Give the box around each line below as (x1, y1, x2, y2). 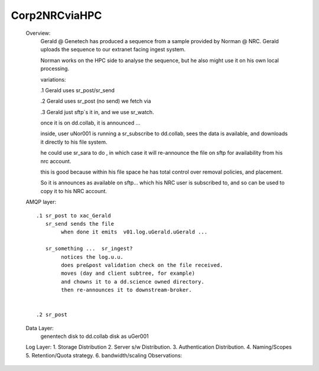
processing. (40, 65, 70, 72)
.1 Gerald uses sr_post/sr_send (40, 86, 115, 94)
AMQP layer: (25, 198, 56, 206)
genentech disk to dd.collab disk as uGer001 (40, 333, 149, 340)
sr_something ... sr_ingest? (45, 245, 133, 252)
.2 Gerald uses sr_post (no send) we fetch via (40, 97, 151, 105)
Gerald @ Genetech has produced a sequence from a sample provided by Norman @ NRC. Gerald (40, 37, 279, 44)
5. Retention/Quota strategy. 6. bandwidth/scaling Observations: (25, 352, 183, 359)
